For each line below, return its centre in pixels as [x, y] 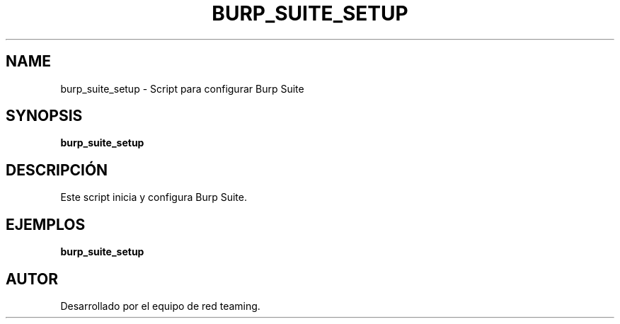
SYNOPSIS [44, 116]
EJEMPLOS [46, 224]
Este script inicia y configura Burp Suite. [154, 197]
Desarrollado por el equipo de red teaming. [160, 306]
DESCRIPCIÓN [57, 170]
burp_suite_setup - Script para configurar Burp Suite [182, 88]
